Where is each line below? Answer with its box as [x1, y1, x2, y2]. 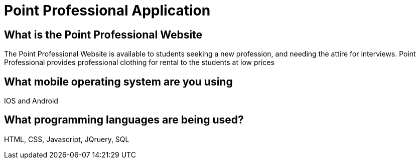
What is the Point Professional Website [4, 28, 203, 41]
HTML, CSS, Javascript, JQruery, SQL [4, 134, 129, 143]
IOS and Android [4, 96, 58, 105]
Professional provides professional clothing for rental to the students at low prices [4, 58, 274, 67]
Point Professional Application [4, 2, 211, 19]
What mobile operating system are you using [4, 75, 233, 88]
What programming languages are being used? [4, 113, 244, 126]
